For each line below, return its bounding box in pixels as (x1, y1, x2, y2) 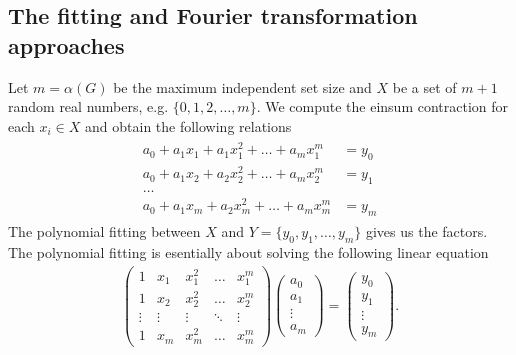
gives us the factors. (365, 221, 488, 242)
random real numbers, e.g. (8, 96, 169, 117)
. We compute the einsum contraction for (256, 96, 509, 117)
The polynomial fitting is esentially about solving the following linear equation (8, 241, 489, 262)
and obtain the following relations (85, 115, 292, 136)
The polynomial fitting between (8, 221, 201, 242)
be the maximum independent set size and (113, 76, 372, 97)
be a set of (392, 76, 457, 97)
